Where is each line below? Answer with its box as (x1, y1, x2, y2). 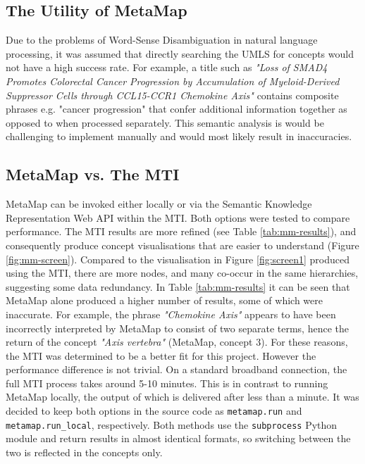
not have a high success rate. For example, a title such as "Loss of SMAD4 (6, 60, 328, 75)
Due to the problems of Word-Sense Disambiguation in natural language (6, 32, 318, 47)
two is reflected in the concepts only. (6, 444, 163, 459)
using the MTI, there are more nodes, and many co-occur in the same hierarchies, (6, 265, 359, 280)
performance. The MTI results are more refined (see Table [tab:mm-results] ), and (6, 224, 357, 239)
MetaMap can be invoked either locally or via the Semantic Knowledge (6, 196, 312, 211)
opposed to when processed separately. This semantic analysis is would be (6, 115, 324, 130)
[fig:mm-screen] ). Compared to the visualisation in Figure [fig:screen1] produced (6, 251, 350, 266)
